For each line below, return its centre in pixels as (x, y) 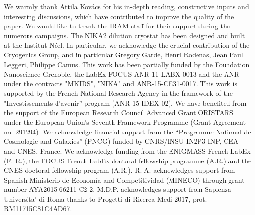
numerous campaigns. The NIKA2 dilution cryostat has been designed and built (125, 35)
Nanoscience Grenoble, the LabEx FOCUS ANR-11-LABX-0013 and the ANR (122, 74)
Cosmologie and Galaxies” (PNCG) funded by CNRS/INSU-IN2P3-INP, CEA (121, 141)
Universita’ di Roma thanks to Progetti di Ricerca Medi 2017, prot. (106, 199)
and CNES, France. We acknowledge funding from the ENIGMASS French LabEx (127, 150)
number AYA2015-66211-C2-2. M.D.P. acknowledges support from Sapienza (118, 189)
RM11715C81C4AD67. (38, 208)
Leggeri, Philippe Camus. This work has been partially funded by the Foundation (127, 64)
